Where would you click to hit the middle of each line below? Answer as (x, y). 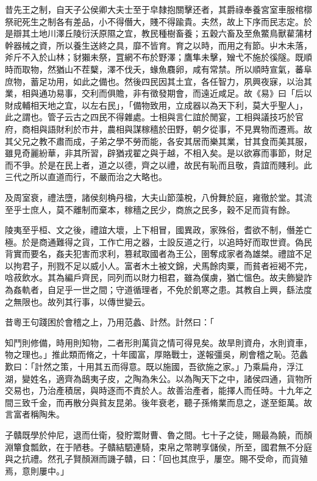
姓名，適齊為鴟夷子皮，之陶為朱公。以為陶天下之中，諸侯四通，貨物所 (171, 378)
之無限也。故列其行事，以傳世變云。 (77, 301)
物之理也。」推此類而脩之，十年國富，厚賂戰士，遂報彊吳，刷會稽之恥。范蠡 (156, 354)
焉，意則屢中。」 (37, 470)
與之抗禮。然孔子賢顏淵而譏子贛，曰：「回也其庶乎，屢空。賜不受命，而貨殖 (156, 459)
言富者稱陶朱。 (35, 414)
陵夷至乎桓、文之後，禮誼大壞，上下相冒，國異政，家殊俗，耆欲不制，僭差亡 (158, 230)
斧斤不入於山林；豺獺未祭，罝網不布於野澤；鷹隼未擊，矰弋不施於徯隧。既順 (158, 57)
